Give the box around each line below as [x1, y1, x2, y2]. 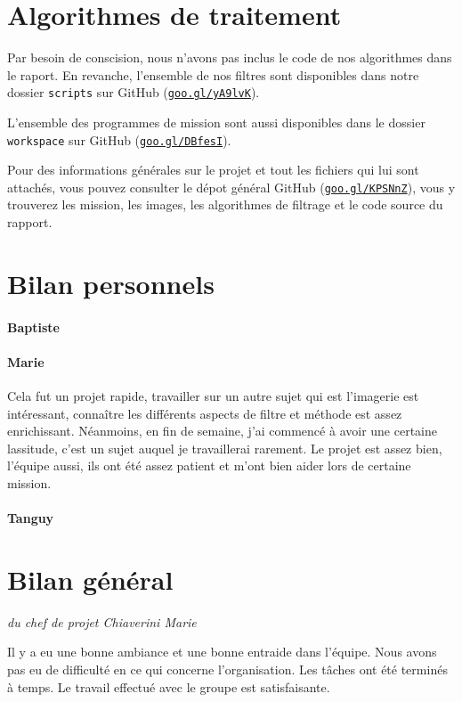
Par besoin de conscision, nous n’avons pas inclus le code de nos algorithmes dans [7, 48, 452, 67]
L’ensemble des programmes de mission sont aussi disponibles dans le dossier [7, 112, 426, 131]
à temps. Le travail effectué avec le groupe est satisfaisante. [7, 677, 330, 696]
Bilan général [7, 560, 174, 597]
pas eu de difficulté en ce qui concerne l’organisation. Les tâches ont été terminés [7, 660, 448, 679]
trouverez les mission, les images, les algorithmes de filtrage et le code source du [7, 195, 443, 214]
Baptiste [7, 317, 60, 336]
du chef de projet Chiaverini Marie [7, 612, 197, 631]
